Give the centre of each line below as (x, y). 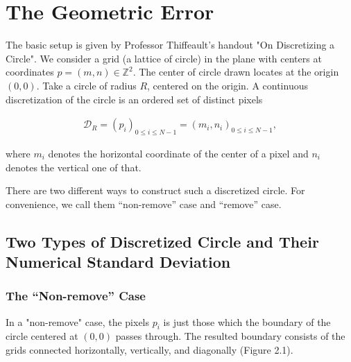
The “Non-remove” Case (76, 296)
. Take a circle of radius (86, 85)
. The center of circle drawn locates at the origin (236, 72)
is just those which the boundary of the (247, 321)
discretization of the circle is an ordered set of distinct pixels (134, 99)
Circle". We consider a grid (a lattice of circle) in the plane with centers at (164, 58)
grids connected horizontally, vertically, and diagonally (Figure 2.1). (149, 350)
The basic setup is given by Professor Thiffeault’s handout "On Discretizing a (170, 45)
